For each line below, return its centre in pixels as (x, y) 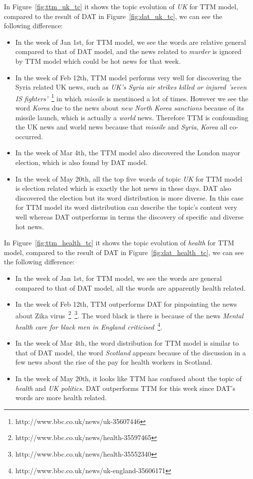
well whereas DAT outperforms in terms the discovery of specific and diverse (129, 216)
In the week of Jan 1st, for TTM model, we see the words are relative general (131, 42)
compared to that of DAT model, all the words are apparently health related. (130, 287)
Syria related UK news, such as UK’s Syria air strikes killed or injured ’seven (131, 87)
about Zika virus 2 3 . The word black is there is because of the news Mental (129, 314)
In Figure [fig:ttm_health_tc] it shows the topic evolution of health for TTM (119, 243)
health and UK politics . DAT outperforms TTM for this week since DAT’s (125, 388)
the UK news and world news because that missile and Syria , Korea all (121, 127)
